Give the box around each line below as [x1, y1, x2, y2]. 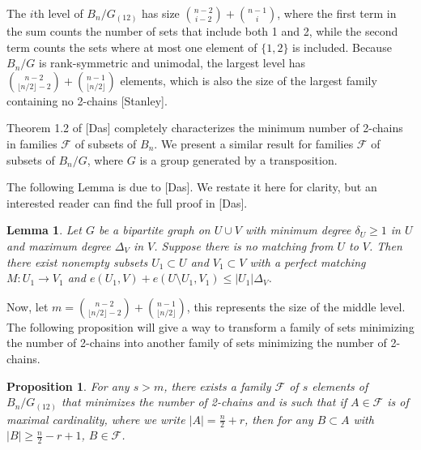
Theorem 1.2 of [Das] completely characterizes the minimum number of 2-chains [6, 119, 403, 136]
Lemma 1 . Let [6, 221, 82, 238]
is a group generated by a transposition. [139, 151, 338, 168]
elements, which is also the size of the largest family [120, 71, 377, 88]
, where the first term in [277, 5, 397, 21]
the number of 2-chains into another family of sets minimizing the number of [6, 334, 387, 351]
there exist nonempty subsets [6, 253, 148, 270]
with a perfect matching [249, 253, 366, 270]
